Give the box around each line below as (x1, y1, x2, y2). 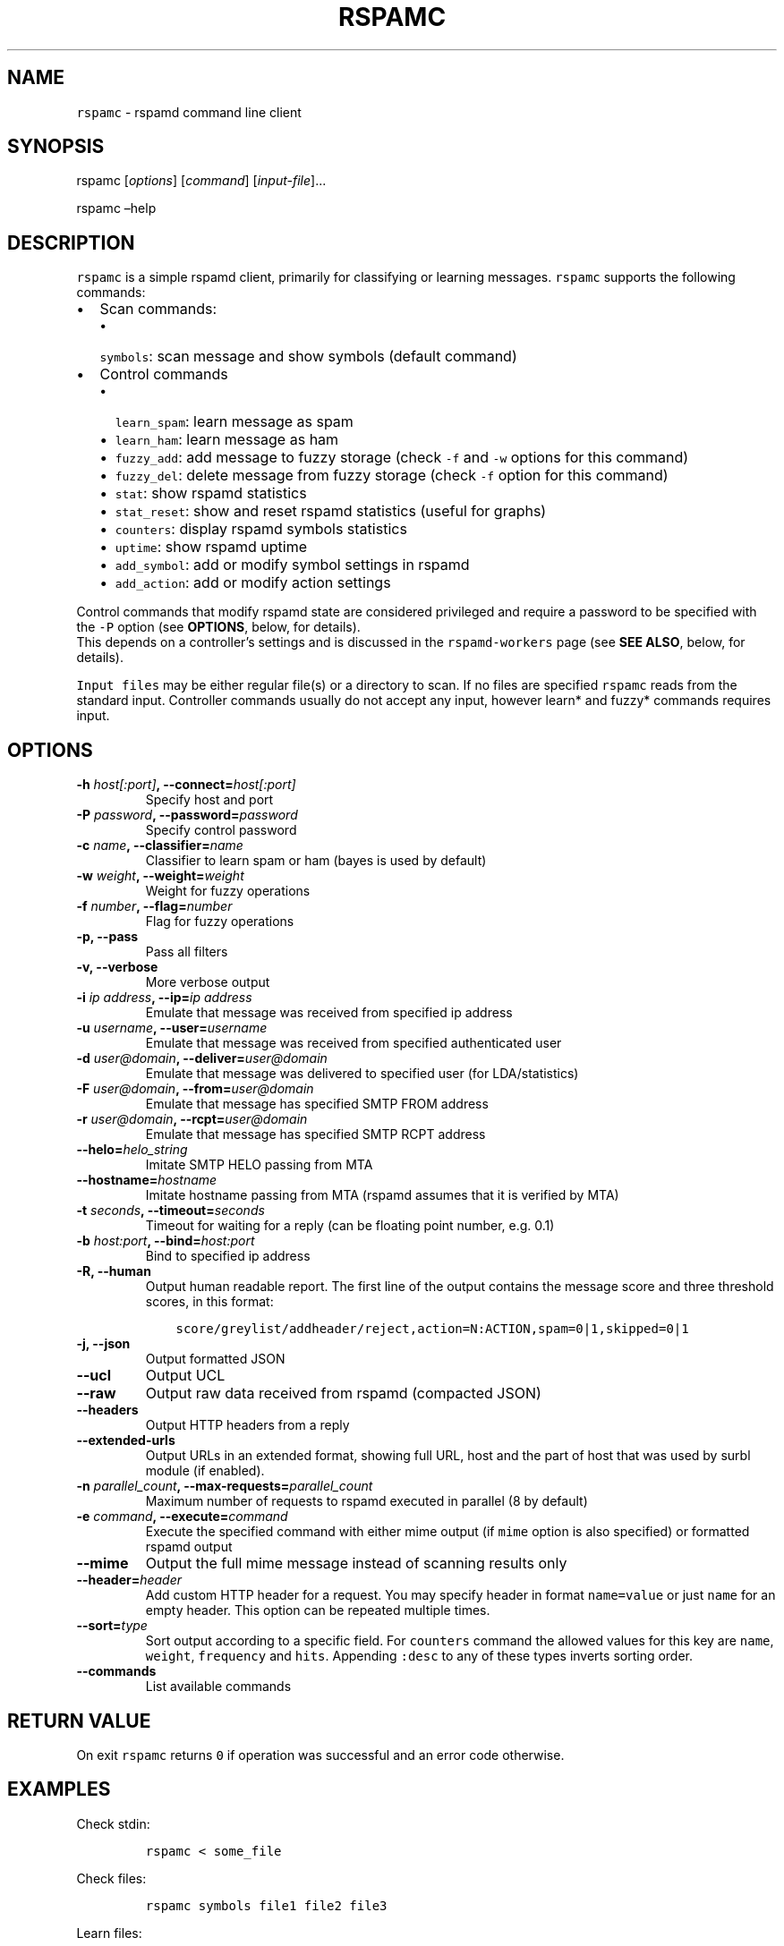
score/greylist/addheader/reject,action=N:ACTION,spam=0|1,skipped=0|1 (175, 1321, 689, 1337)
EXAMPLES (7, 1778, 111, 1801)
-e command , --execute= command (76, 1508, 288, 1525)
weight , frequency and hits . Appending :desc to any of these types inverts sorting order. (145, 1648, 694, 1664)
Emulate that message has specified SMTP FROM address (145, 1096, 489, 1112)
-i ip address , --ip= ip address (76, 990, 252, 1006)
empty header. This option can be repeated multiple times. (145, 1602, 490, 1619)
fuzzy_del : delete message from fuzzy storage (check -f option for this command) (115, 466, 669, 485)
